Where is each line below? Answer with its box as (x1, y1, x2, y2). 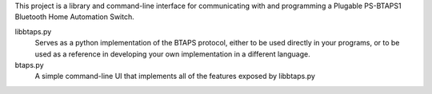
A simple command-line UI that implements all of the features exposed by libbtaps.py (34, 72, 316, 81)
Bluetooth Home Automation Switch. (14, 12, 135, 22)
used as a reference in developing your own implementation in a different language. (34, 49, 311, 59)
